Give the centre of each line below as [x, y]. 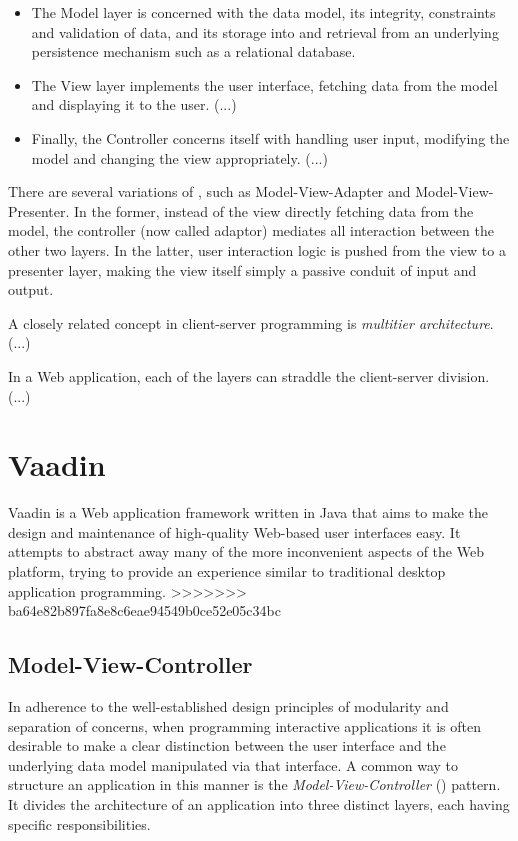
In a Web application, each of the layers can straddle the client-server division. [249, 375]
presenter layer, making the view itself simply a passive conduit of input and [242, 269]
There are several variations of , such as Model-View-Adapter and [209, 191]
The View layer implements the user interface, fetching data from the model [264, 84]
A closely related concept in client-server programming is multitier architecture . [251, 322]
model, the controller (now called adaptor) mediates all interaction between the [251, 230]
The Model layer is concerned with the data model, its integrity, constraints [263, 12]
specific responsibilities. [79, 823]
